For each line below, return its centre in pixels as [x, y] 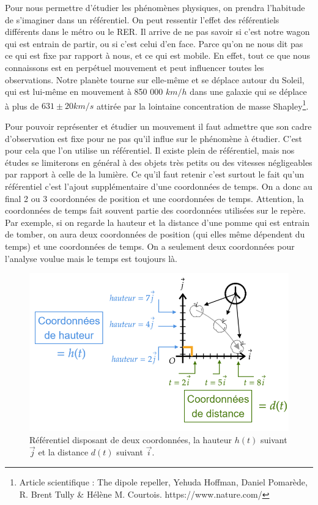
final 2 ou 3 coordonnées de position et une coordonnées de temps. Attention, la [154, 198]
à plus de [22, 106]
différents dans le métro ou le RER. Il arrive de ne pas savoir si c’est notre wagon [157, 32]
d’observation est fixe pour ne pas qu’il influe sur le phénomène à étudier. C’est [153, 138]
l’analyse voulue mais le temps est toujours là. [91, 258]
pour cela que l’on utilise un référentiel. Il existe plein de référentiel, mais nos [150, 150]
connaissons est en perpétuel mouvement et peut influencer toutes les [135, 67]
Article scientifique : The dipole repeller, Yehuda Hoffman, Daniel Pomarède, [163, 482]
